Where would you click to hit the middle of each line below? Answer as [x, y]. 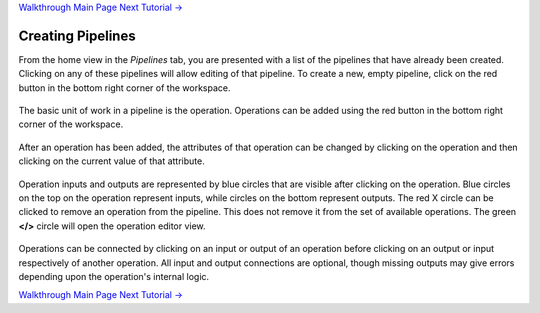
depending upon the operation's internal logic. [114, 276]
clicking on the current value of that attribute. [111, 161]
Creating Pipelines [77, 35]
